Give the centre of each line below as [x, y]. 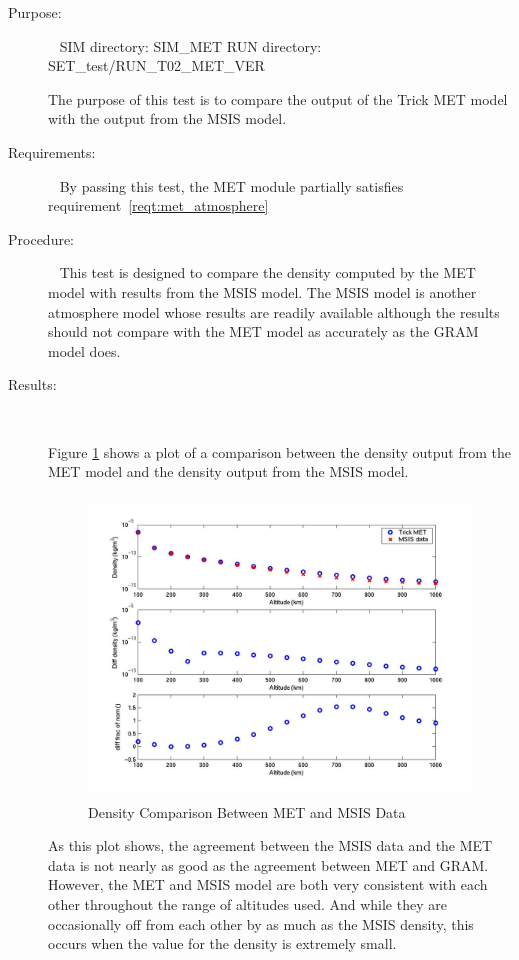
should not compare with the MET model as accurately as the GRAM [263, 331]
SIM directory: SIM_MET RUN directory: [190, 45]
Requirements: [52, 151]
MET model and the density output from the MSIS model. [228, 471]
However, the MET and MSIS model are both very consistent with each [268, 884]
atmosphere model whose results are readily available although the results [274, 311]
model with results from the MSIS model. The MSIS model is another [262, 291]
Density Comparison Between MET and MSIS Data [247, 811]
